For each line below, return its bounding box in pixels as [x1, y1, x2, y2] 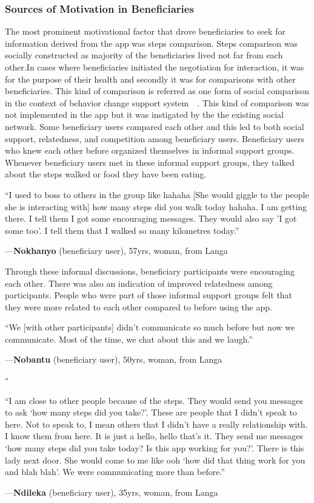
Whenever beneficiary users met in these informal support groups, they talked [5, 156, 295, 168]
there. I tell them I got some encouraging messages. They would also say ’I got [5, 212, 297, 225]
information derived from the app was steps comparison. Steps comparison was [5, 36, 298, 49]
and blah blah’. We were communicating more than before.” [5, 465, 225, 478]
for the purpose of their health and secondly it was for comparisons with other [5, 72, 296, 85]
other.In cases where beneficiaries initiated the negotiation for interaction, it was [5, 61, 304, 73]
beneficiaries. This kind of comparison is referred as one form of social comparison [5, 84, 310, 97]
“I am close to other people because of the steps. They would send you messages [5, 394, 303, 406]
